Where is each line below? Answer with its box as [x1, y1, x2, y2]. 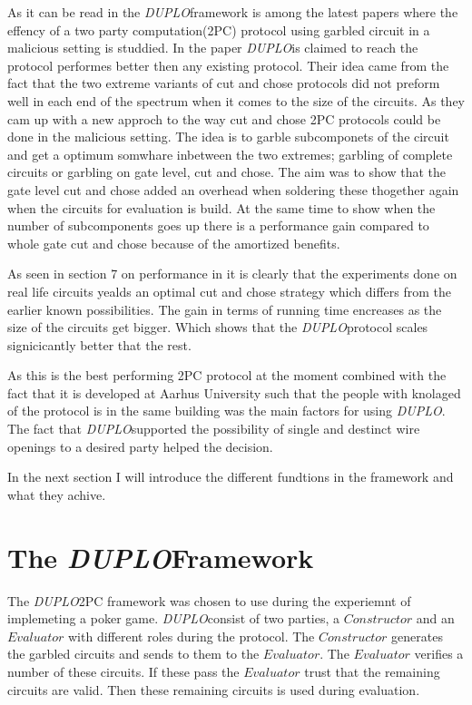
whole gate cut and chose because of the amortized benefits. [7, 233, 340, 252]
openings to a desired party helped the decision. [7, 436, 273, 455]
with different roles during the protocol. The [68, 626, 315, 645]
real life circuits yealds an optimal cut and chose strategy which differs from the [7, 281, 451, 300]
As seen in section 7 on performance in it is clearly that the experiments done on [7, 264, 457, 283]
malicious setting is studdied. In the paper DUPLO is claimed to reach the [7, 38, 418, 57]
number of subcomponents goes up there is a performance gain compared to [7, 216, 429, 235]
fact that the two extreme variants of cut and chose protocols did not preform [7, 73, 440, 93]
